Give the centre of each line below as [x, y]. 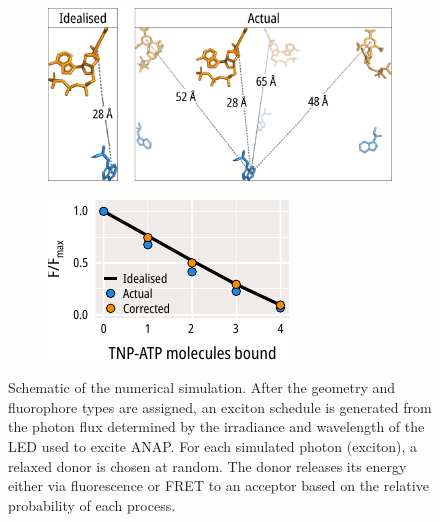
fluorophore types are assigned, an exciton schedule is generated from [220, 406]
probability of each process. [92, 504]
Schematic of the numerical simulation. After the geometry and [202, 387]
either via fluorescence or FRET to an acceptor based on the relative [218, 485]
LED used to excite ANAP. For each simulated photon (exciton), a [213, 445]
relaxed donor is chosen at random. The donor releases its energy [207, 465]
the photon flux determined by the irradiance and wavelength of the [216, 426]
